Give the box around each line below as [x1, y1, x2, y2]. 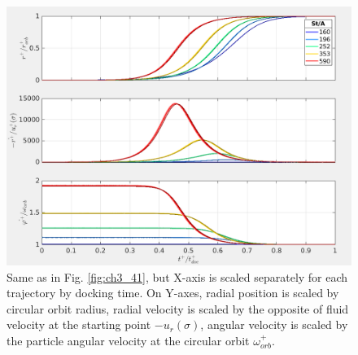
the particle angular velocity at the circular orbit [7, 331, 250, 348]
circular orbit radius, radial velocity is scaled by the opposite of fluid [7, 300, 349, 317]
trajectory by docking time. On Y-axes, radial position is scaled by [7, 284, 339, 301]
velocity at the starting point [7, 316, 151, 333]
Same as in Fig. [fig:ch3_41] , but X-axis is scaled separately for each [7, 268, 348, 285]
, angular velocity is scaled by [200, 316, 348, 333]
